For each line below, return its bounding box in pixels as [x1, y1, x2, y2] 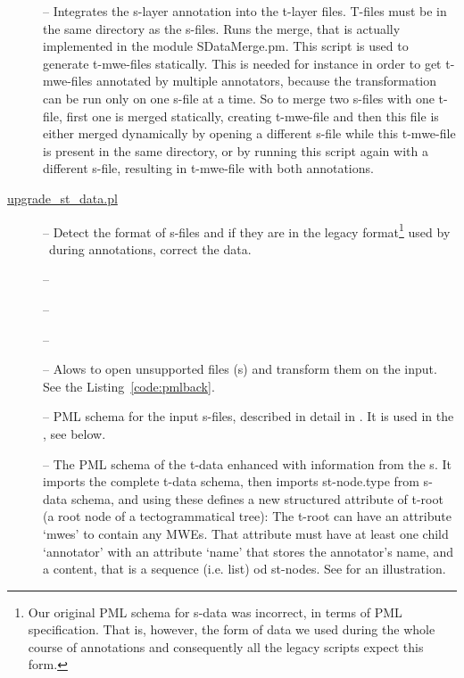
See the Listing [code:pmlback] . [43, 376, 215, 395]
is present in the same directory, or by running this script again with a [43, 141, 428, 160]
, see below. [43, 424, 106, 442]
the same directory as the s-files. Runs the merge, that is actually [43, 19, 401, 37]
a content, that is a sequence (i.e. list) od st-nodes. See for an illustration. [43, 559, 446, 578]
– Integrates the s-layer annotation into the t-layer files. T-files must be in [43, 2, 447, 20]
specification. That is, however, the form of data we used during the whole [28, 620, 435, 639]
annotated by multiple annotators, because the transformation [95, 71, 437, 90]
